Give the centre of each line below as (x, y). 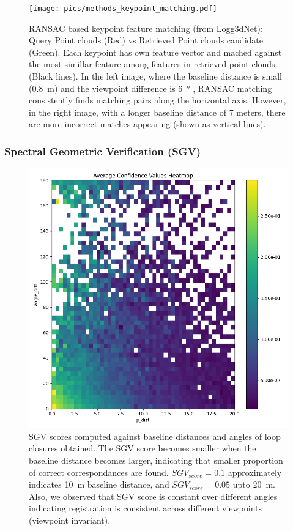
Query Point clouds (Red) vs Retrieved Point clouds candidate (146, 40)
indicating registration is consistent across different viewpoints (146, 508)
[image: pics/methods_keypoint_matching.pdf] (123, 9)
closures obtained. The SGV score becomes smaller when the (143, 448)
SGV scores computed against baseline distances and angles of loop (155, 436)
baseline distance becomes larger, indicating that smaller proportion (156, 460)
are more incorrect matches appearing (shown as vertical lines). (147, 124)
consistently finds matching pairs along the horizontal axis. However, (158, 100)
